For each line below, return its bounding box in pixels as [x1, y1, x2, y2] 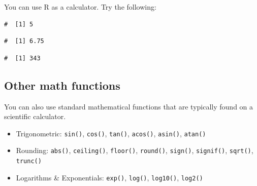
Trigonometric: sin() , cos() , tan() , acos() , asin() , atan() [16, 128, 206, 138]
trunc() [16, 158, 42, 165]
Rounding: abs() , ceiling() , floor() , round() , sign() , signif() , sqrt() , [16, 145, 253, 156]
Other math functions [4, 77, 120, 93]
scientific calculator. [4, 111, 66, 122]
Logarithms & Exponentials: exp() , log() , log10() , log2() [16, 172, 203, 182]
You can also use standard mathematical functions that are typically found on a [4, 101, 253, 111]
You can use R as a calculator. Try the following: [4, 2, 156, 12]
